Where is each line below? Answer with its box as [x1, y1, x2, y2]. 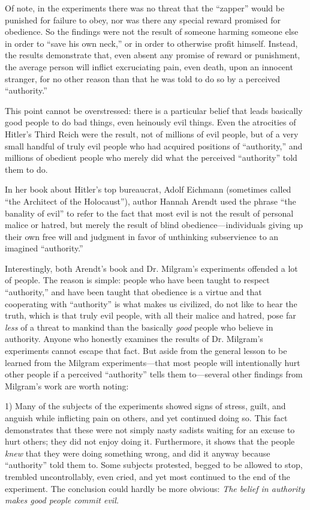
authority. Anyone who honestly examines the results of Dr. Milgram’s [5, 332, 263, 345]
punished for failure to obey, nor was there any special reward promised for [5, 13, 281, 26]
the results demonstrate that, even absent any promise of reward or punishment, [5, 49, 300, 61]
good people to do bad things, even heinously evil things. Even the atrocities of [5, 116, 296, 128]
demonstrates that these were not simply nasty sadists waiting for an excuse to [5, 423, 295, 436]
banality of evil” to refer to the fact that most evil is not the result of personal [5, 206, 294, 219]
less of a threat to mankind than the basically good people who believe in [5, 320, 273, 333]
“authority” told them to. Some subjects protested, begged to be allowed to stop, [5, 458, 303, 471]
